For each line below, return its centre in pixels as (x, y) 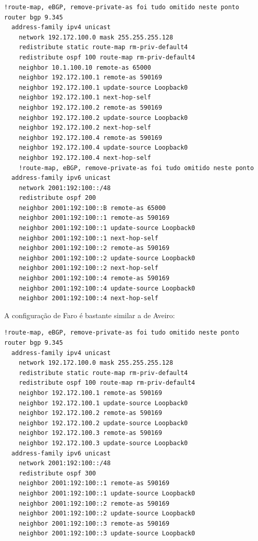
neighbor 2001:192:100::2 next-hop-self (88, 268)
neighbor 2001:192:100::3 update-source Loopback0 (107, 534)
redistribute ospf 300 (57, 473)
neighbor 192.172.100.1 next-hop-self (85, 98)
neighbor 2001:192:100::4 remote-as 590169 (94, 278)
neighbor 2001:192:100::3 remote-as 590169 (94, 523)
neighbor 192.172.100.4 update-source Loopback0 (103, 148)
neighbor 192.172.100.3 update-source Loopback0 (103, 443)
